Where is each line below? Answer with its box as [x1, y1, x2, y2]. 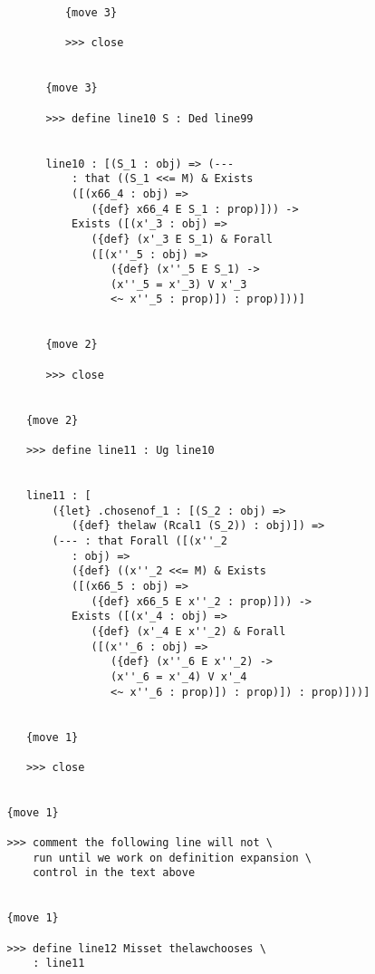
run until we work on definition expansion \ [33, 851, 312, 864]
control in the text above [33, 866, 196, 880]
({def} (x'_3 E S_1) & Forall [91, 232, 273, 246]
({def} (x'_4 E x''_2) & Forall [91, 624, 286, 638]
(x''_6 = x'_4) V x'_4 [111, 670, 247, 683]
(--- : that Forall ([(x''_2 [52, 534, 227, 547]
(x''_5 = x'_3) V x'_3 [111, 277, 247, 291]
